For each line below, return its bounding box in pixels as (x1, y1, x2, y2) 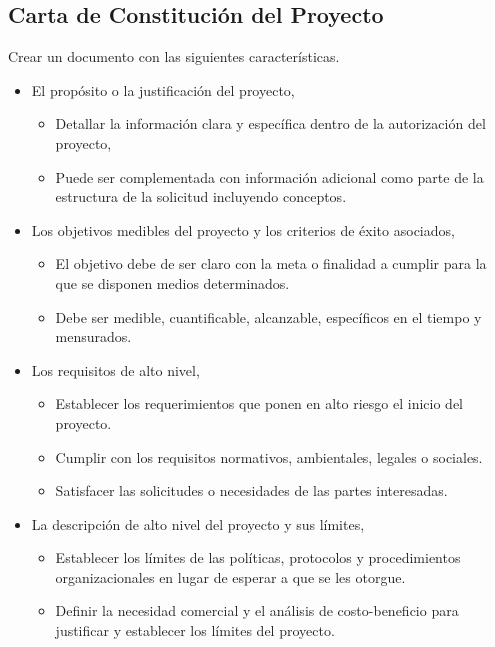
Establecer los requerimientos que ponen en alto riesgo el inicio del (55, 393, 464, 414)
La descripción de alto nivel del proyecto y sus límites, (31, 513, 365, 534)
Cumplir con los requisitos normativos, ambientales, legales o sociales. (55, 446, 483, 467)
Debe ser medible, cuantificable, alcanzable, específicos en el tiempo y (55, 306, 482, 327)
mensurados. (55, 326, 132, 347)
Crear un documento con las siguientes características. (8, 46, 340, 67)
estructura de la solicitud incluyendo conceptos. (55, 186, 347, 207)
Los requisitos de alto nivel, (31, 359, 200, 380)
